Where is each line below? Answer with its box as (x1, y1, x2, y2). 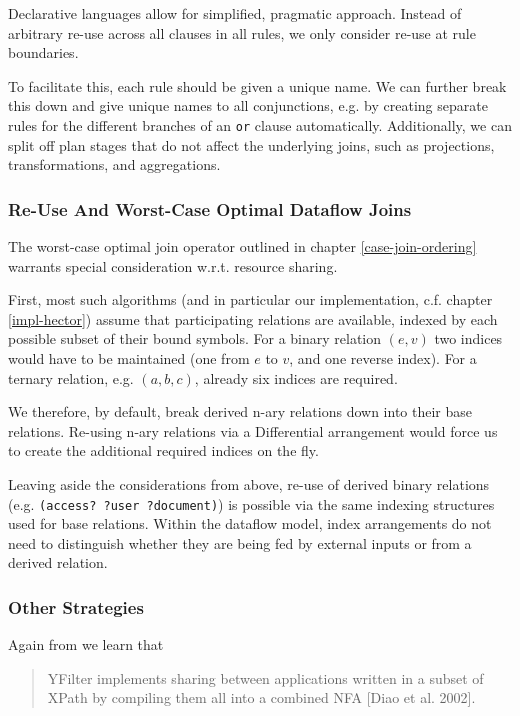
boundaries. (8, 42, 79, 63)
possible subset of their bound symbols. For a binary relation (8, 328, 382, 349)
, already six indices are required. (194, 367, 398, 388)
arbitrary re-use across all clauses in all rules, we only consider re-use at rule (8, 22, 476, 43)
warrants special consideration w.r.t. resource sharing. (8, 255, 338, 276)
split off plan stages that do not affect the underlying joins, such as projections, (8, 134, 495, 155)
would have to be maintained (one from (8, 348, 250, 368)
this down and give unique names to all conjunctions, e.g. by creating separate (8, 95, 488, 116)
